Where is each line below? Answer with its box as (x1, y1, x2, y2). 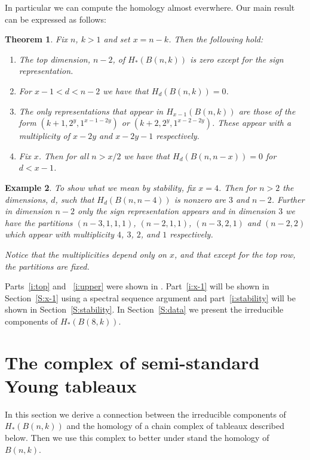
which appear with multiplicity (5, 228, 115, 240)
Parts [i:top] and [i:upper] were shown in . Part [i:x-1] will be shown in (5, 280, 269, 292)
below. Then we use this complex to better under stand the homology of (5, 431, 269, 443)
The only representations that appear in (19, 104, 164, 117)
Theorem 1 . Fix (5, 33, 67, 45)
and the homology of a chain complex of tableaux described (66, 419, 285, 432)
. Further (271, 193, 305, 205)
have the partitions (5, 216, 73, 229)
